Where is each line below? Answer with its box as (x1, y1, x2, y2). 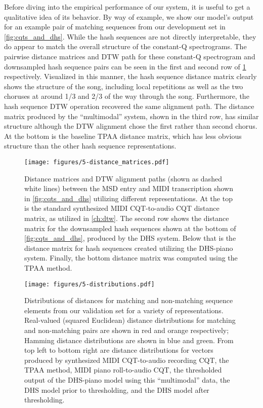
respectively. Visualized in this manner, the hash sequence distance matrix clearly (4, 71, 257, 82)
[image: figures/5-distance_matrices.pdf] (24, 158, 169, 166)
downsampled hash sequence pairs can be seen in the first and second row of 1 (4, 61, 246, 71)
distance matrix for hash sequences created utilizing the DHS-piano (24, 242, 233, 253)
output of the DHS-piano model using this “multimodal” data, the (24, 374, 230, 385)
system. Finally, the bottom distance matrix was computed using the (24, 252, 238, 263)
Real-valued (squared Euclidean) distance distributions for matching (24, 315, 236, 325)
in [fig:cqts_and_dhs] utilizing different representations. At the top (24, 193, 233, 203)
